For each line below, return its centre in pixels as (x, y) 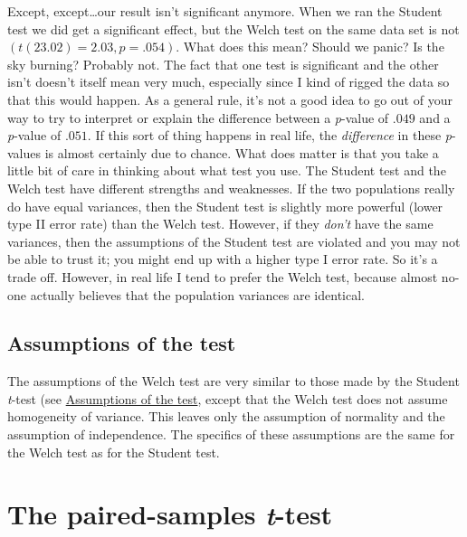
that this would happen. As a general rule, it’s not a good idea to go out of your (230, 99)
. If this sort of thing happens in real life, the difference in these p (269, 135)
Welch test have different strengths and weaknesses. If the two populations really (231, 188)
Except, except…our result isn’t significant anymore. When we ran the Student (225, 11)
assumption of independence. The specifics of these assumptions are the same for (231, 434)
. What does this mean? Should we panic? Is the (310, 47)
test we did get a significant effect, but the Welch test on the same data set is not (233, 28)
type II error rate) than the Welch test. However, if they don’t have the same (220, 224)
